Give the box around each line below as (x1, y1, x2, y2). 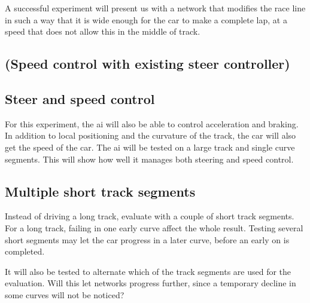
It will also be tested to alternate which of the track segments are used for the (5, 265, 291, 277)
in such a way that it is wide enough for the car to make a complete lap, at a (5, 13, 287, 26)
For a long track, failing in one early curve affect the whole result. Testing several (5, 221, 303, 234)
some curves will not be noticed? (5, 288, 124, 301)
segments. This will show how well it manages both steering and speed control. (5, 152, 294, 165)
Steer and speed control (5, 89, 155, 108)
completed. (5, 245, 45, 258)
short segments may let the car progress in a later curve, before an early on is (5, 233, 290, 246)
